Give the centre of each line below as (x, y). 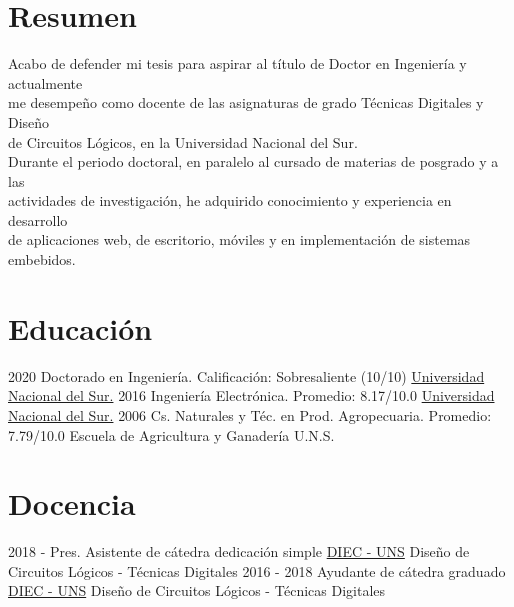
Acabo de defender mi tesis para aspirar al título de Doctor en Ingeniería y (237, 63)
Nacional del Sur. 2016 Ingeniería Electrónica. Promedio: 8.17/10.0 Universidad (251, 395)
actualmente (45, 82)
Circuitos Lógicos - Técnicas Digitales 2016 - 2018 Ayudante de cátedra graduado (257, 570)
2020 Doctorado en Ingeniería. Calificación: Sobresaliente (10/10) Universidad (246, 375)
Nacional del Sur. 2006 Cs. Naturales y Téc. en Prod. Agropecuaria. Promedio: (250, 414)
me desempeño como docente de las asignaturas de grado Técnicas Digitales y (246, 102)
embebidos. (42, 259)
